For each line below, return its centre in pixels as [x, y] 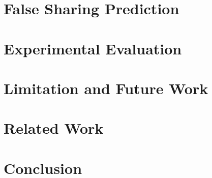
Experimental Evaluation [93, 48]
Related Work [54, 128]
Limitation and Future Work [106, 88]
